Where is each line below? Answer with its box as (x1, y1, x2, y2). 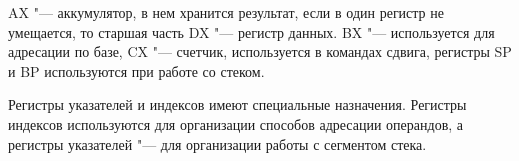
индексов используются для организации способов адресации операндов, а (8, 113, 464, 134)
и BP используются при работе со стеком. (8, 60, 265, 81)
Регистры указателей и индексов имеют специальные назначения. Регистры (8, 94, 467, 115)
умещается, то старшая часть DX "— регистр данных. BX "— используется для (8, 21, 495, 42)
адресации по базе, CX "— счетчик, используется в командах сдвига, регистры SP (8, 41, 512, 62)
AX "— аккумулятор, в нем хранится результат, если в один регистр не (8, 2, 444, 22)
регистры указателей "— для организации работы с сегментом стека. (8, 133, 427, 154)
